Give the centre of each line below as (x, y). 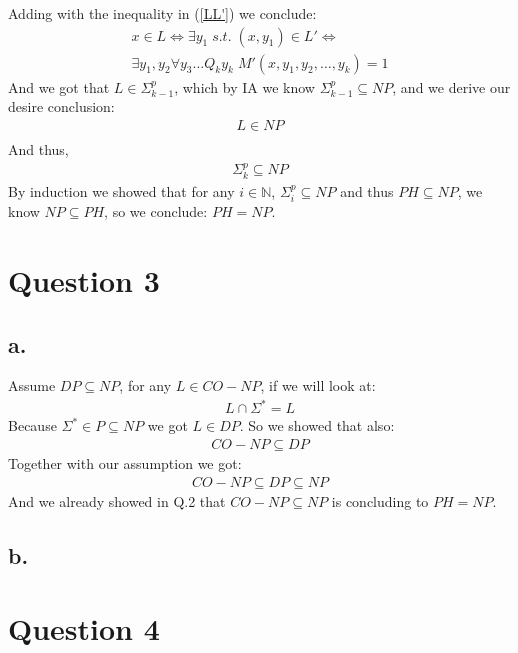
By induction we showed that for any (121, 190)
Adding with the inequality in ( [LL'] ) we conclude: (162, 13)
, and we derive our (451, 86)
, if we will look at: (318, 385)
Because (32, 425)
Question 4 (84, 628)
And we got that (59, 86)
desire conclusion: (61, 106)
